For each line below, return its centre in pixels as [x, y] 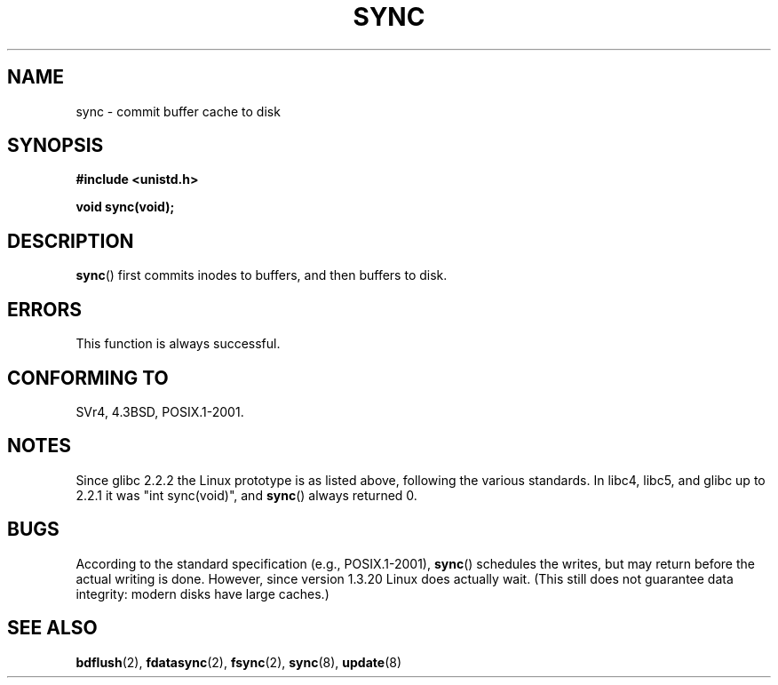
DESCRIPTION [71, 241]
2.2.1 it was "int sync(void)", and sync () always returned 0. [246, 495]
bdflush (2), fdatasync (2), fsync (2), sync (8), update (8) [239, 662]
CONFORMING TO [88, 378]
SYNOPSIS [56, 146]
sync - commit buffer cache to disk [178, 111]
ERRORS [45, 309]
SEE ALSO [52, 628]
